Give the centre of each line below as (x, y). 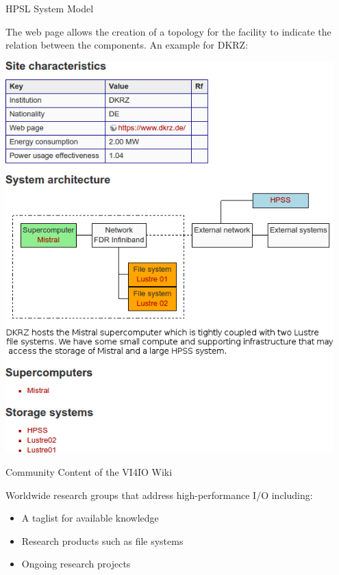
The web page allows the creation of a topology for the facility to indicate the (168, 31)
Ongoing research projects (76, 564)
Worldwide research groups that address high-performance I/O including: (159, 495)
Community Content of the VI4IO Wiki (89, 472)
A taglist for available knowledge (90, 518)
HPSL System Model (50, 8)
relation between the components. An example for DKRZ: (127, 45)
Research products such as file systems (102, 540)
